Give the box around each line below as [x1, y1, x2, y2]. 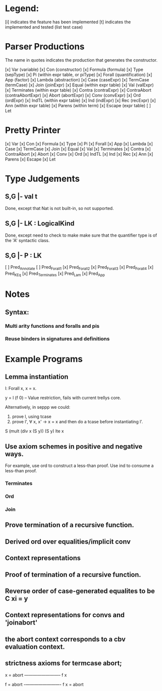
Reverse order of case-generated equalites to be [5, 587, 155, 595]
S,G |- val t [5, 193, 38, 201]
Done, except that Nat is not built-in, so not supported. [5, 205, 114, 211]
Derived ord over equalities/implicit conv [5, 537, 131, 546]
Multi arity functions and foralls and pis [5, 322, 99, 329]
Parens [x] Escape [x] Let [5, 156, 56, 162]
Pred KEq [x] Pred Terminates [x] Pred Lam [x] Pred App [5, 271, 105, 278]
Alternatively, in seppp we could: [5, 404, 70, 410]
